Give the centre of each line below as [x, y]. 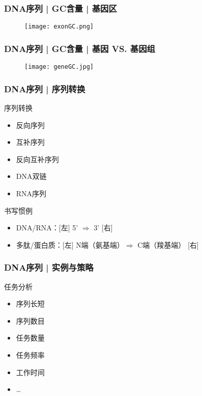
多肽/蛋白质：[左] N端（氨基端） [70, 244]
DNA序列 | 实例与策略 [49, 267]
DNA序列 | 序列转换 [45, 88]
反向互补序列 [37, 159]
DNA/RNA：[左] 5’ [47, 228]
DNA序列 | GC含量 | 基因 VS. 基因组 [80, 48]
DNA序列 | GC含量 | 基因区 [61, 8]
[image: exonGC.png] [59, 27]
